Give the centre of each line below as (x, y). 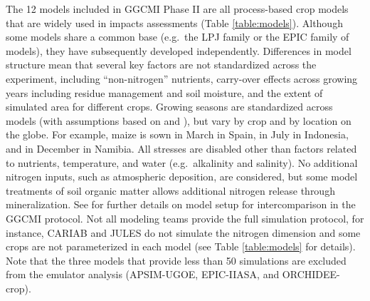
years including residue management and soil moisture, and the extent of (164, 92)
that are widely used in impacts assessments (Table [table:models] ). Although (174, 22)
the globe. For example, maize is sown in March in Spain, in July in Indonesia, (177, 134)
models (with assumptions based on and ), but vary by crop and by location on (179, 120)
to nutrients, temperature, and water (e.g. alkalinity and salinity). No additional (182, 162)
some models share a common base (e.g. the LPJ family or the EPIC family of (178, 37)
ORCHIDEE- (311, 274)
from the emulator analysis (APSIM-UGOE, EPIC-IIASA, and (143, 274)
